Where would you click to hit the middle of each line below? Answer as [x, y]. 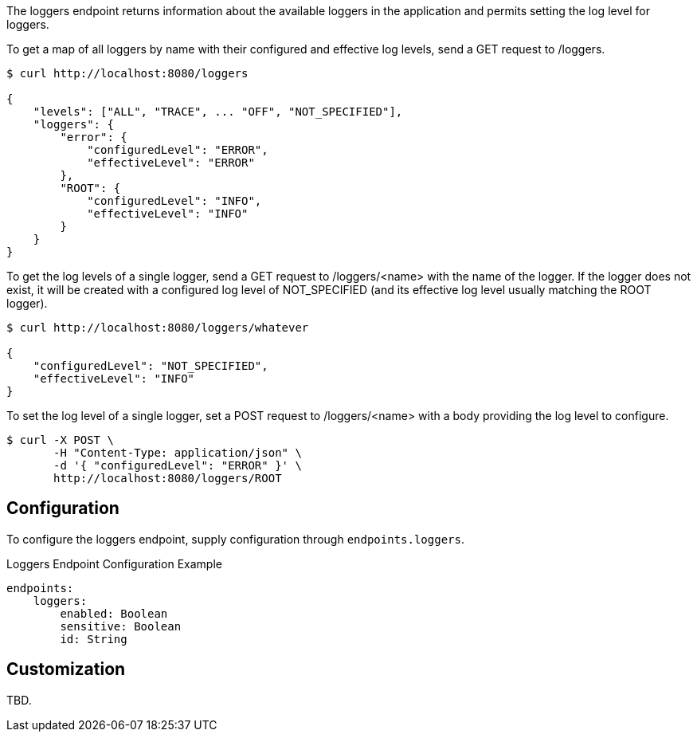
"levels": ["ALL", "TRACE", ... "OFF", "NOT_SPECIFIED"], [218, 112]
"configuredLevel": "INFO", [174, 201]
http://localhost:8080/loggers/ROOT [168, 478]
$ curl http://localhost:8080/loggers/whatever [158, 328]
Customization [66, 669]
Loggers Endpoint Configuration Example [114, 563]
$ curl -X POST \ [60, 440]
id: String [94, 639]
